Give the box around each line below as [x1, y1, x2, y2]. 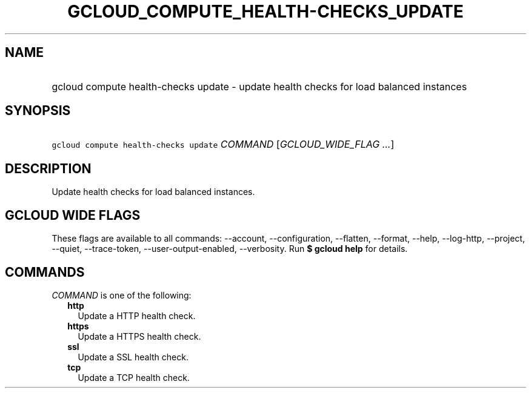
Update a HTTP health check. [78, 310, 196, 321]
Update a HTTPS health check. [78, 331, 201, 342]
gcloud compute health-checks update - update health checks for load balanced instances [52, 80, 467, 93]
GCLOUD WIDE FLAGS [5, 207, 141, 223]
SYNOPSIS [5, 103, 71, 119]
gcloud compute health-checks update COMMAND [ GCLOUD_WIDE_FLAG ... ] [52, 138, 395, 151]
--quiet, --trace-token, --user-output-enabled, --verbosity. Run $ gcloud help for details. [52, 243, 408, 254]
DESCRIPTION [5, 160, 92, 176]
